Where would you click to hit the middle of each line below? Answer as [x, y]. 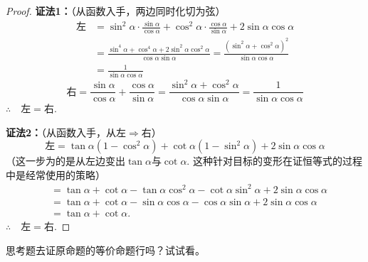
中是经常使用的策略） [56, 174]
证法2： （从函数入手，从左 [66, 132]
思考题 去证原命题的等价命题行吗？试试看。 [105, 250]
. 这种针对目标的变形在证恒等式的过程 [274, 161]
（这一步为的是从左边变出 [65, 161]
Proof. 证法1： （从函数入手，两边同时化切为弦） [116, 11]
